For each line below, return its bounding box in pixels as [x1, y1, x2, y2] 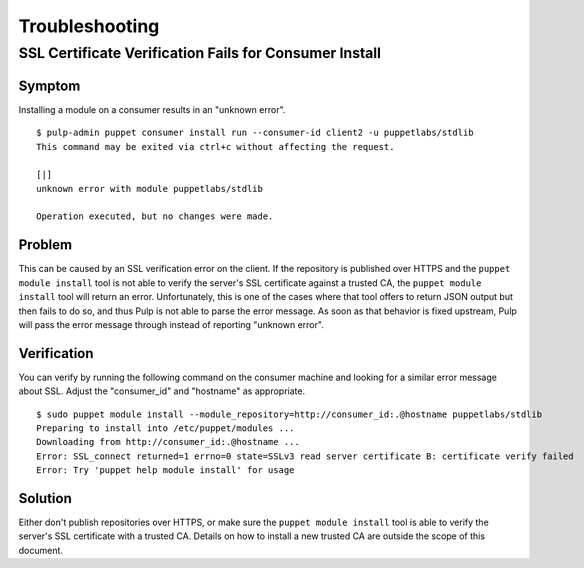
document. [18, 544, 64, 556]
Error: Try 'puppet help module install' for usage [36, 465, 295, 476]
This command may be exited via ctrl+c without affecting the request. [36, 141, 395, 152]
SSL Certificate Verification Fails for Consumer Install [18, 44, 382, 62]
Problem [18, 236, 73, 254]
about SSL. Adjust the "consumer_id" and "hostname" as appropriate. [18, 385, 305, 397]
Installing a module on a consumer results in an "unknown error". [18, 103, 286, 115]
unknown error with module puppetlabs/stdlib [36, 183, 264, 194]
